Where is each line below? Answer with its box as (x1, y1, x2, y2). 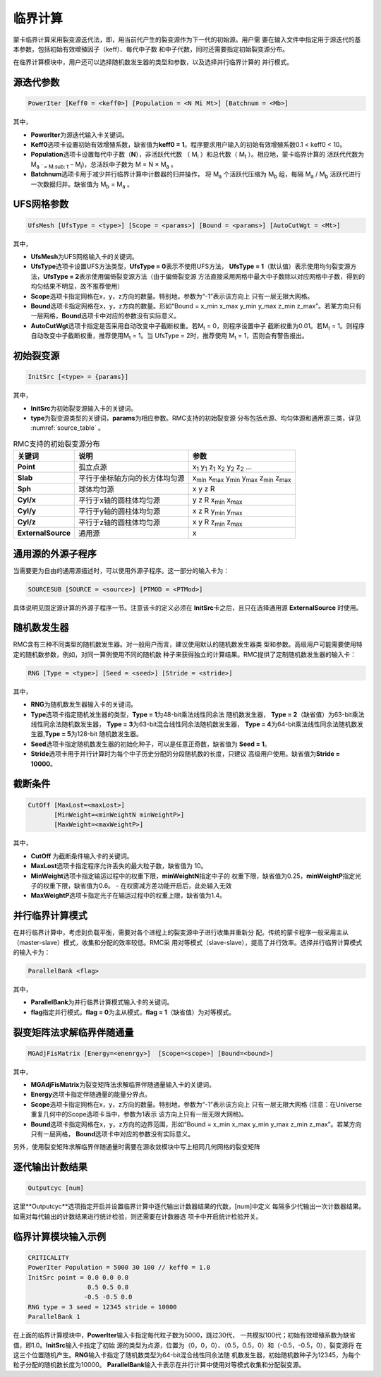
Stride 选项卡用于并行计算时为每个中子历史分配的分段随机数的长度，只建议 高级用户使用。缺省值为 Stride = (30, 750, 340, 758)
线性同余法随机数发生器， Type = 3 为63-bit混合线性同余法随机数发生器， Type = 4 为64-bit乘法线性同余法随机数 (30, 720, 358, 728)
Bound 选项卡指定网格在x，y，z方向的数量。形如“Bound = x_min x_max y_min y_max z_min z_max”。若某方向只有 (30, 301, 362, 310)
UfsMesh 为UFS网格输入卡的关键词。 (30, 253, 139, 261)
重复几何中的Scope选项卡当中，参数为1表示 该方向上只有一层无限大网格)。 (30, 1110, 248, 1119)
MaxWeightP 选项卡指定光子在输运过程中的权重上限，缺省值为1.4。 (30, 891, 226, 900)
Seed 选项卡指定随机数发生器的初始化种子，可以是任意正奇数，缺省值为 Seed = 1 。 (30, 740, 271, 748)
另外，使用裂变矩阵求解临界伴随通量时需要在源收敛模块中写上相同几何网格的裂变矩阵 (13, 1143, 260, 1151)
